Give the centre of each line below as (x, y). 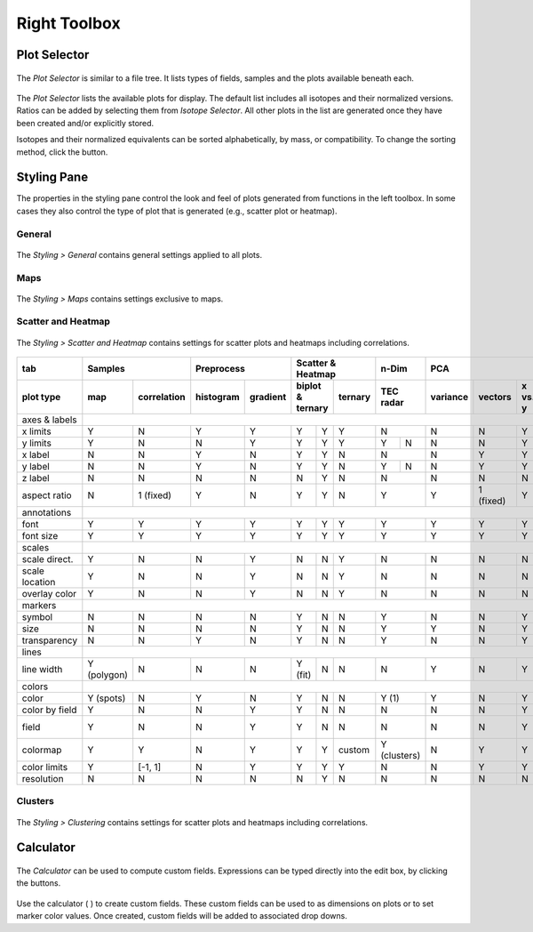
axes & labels (49, 420)
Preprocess (221, 369)
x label (36, 455)
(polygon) (108, 675)
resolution (43, 779)
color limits (45, 767)
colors (35, 687)
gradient (268, 398)
